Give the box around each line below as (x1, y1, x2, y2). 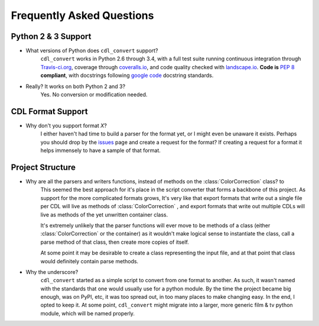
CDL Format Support (11, 106, 88, 117)
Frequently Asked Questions (11, 9, 154, 22)
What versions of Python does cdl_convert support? (25, 47, 158, 54)
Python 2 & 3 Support (11, 31, 92, 41)
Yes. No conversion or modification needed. (40, 91, 148, 98)
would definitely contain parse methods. (40, 257, 139, 264)
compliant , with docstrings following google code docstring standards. (40, 72, 214, 79)
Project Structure (11, 162, 76, 172)
